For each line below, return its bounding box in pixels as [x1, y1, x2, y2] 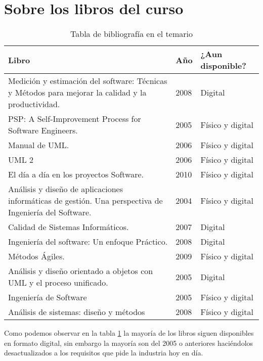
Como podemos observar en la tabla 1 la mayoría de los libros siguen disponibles [4, 328, 254, 338]
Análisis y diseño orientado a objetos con [8, 265, 153, 277]
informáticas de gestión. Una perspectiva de [8, 195, 163, 207]
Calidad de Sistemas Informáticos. [8, 221, 129, 233]
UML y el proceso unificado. [8, 277, 108, 289]
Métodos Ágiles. [8, 250, 65, 262]
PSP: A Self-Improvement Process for [8, 113, 141, 125]
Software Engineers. [8, 124, 78, 137]
